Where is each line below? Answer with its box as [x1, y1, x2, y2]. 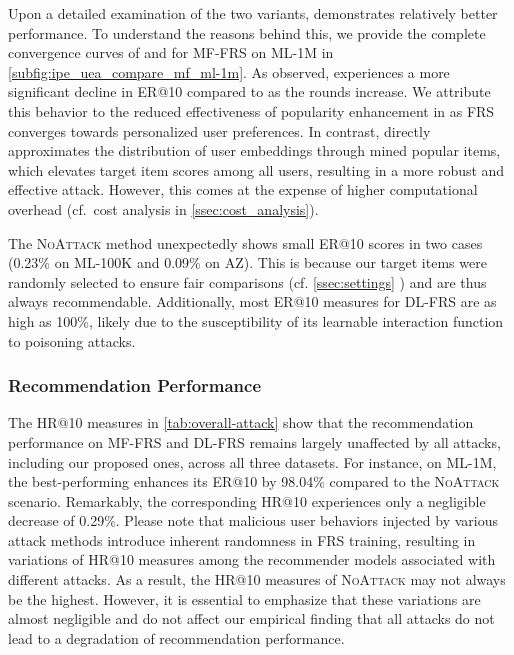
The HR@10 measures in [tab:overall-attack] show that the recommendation [8, 412, 474, 433]
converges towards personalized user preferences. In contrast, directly [8, 120, 431, 141]
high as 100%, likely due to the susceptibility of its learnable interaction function [8, 310, 504, 331]
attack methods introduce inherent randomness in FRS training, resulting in [8, 529, 476, 550]
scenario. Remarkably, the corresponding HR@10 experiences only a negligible [8, 490, 486, 511]
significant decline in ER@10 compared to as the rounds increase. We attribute [8, 81, 491, 102]
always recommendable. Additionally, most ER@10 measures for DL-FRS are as [8, 291, 497, 312]
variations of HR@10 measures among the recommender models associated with [8, 549, 496, 570]
